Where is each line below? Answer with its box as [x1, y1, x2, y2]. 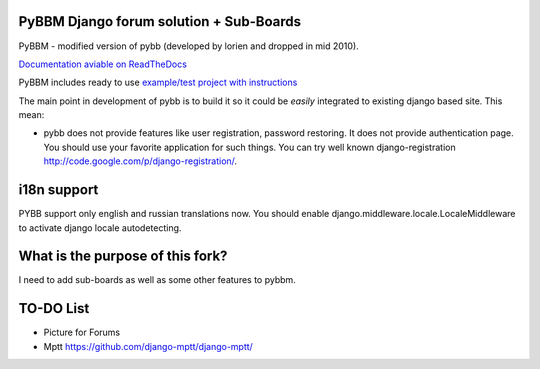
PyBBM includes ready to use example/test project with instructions [18, 76, 298, 89]
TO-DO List [18, 300, 90, 317]
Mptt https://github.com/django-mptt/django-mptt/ [43, 340, 254, 352]
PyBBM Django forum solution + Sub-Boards [18, 13, 302, 30]
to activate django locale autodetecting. [18, 221, 182, 234]
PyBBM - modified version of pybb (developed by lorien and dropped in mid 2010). [18, 40, 359, 52]
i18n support [18, 181, 99, 199]
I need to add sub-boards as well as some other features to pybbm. [18, 274, 297, 286]
